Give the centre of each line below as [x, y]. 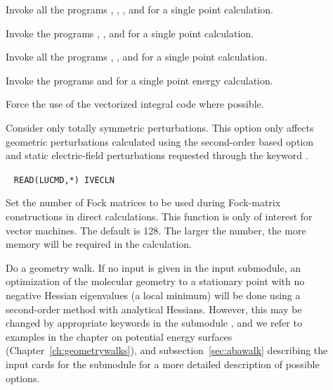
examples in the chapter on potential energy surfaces [119, 336]
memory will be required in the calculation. [99, 244]
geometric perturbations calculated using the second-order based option [160, 141]
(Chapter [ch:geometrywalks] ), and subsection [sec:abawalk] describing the [167, 350]
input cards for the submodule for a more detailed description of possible [163, 364]
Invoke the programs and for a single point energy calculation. [139, 80]
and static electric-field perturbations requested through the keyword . [157, 155]
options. [23, 378]
